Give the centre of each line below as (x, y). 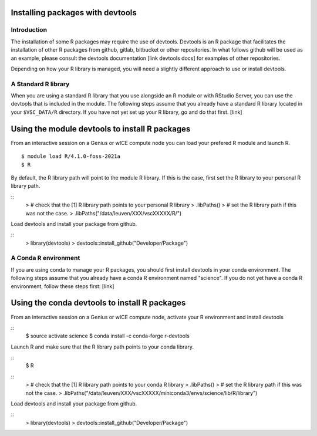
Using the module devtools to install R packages (101, 129)
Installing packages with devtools (74, 13)
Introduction (29, 30)
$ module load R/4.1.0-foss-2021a (71, 156)
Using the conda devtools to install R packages (98, 303)
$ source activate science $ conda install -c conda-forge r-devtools (108, 336)
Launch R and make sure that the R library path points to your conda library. (102, 347)
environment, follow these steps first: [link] (63, 286)
